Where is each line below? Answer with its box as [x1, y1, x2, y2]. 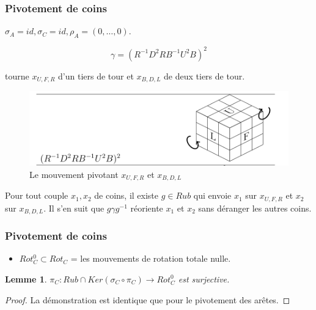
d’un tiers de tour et [58, 69, 134, 82]
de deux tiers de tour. [164, 69, 245, 82]
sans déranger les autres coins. [198, 201, 312, 214]
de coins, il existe [94, 189, 159, 202]
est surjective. [178, 272, 230, 285]
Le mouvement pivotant [29, 168, 119, 180]
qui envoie [193, 189, 232, 202]
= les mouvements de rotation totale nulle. [70, 252, 231, 265]
